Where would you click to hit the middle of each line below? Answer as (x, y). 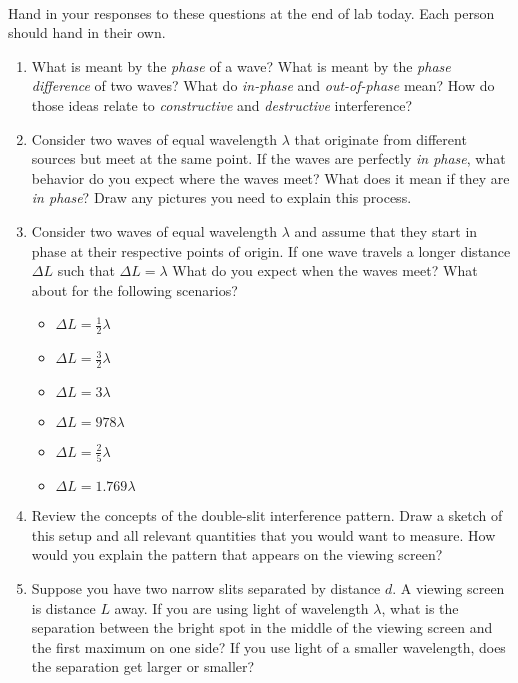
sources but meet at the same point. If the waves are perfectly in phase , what (268, 158)
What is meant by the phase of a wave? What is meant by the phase (241, 65)
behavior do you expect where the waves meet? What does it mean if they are (270, 177)
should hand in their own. (87, 32)
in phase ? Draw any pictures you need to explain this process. (221, 197)
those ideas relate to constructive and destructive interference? (222, 104)
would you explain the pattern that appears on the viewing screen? (237, 554)
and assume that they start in (386, 230)
